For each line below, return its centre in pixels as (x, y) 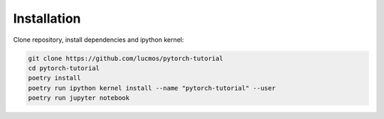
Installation (47, 18)
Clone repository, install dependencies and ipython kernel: (98, 40)
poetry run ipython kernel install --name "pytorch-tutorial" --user (152, 88)
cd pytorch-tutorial (64, 68)
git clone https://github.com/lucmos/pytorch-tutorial (126, 58)
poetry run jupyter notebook (79, 98)
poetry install (54, 78)
